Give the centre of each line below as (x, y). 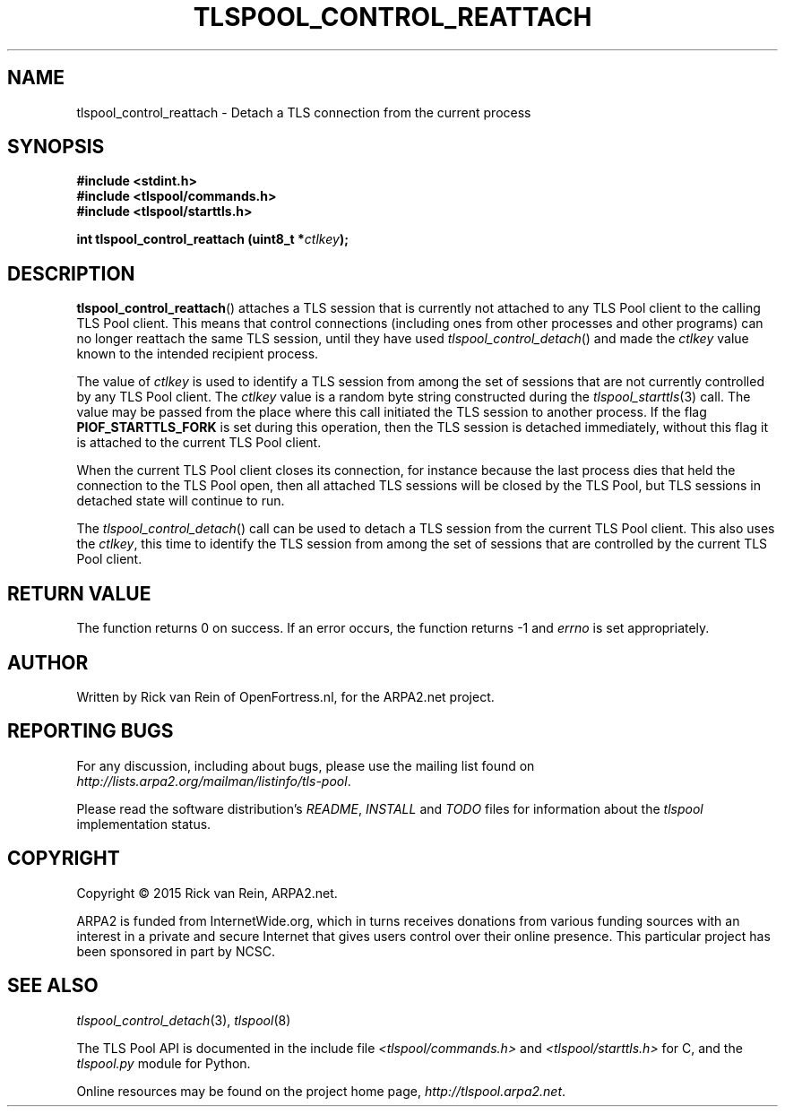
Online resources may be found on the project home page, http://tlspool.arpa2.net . (321, 1091)
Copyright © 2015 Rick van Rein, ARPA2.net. (207, 893)
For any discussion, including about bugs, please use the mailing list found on (306, 765)
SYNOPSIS (56, 147)
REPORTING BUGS (91, 731)
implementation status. (144, 824)
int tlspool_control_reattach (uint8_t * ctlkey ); (212, 239)
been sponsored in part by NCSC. (176, 951)
